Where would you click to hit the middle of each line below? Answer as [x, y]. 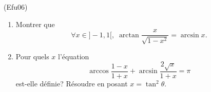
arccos [99, 71]
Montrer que [35, 24]
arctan [129, 35]
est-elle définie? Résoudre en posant [72, 84]
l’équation [74, 56]
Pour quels [32, 56]
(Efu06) [16, 7]
